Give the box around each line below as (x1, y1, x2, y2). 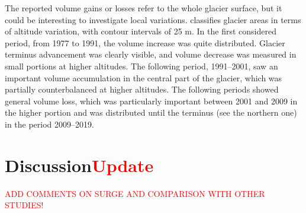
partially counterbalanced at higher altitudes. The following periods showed (5, 83, 279, 96)
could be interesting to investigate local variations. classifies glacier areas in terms (5, 13, 301, 26)
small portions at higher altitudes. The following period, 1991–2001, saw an (5, 59, 278, 72)
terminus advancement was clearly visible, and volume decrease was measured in (5, 48, 297, 61)
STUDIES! (5, 199, 44, 211)
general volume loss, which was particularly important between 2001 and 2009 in (5, 94, 298, 107)
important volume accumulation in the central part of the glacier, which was (5, 71, 282, 84)
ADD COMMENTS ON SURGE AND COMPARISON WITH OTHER (5, 187, 265, 199)
